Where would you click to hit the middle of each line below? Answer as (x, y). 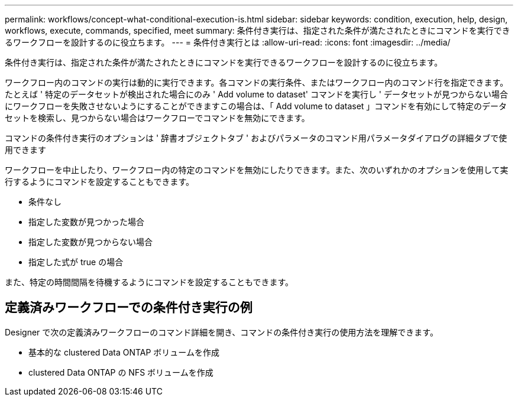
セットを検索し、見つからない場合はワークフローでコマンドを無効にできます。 (157, 118)
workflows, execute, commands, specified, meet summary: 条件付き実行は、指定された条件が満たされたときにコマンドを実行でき (258, 30)
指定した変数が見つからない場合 (90, 242)
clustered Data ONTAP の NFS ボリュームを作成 (121, 372)
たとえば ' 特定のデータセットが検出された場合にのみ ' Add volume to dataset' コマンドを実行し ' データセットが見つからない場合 (256, 94)
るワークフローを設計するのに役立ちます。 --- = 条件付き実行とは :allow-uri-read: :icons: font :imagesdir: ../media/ (228, 42)
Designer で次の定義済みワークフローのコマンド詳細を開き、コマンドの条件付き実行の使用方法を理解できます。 (221, 332)
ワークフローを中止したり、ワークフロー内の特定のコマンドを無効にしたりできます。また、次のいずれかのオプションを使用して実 (257, 170)
